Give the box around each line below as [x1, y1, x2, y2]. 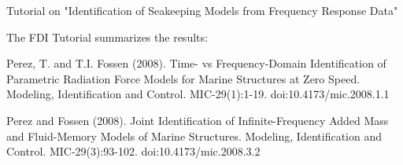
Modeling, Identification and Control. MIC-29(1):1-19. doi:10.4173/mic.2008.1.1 [6, 86, 390, 102]
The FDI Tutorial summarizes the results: [6, 28, 208, 45]
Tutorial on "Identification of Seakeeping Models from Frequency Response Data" [6, 2, 398, 18]
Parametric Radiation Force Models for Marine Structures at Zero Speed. [6, 70, 360, 86]
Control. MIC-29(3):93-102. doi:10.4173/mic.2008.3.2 [6, 143, 261, 159]
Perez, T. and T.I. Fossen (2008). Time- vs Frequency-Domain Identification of [6, 55, 386, 71]
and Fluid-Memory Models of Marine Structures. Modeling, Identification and [6, 127, 382, 144]
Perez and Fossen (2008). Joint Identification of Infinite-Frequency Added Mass [6, 112, 389, 128]
